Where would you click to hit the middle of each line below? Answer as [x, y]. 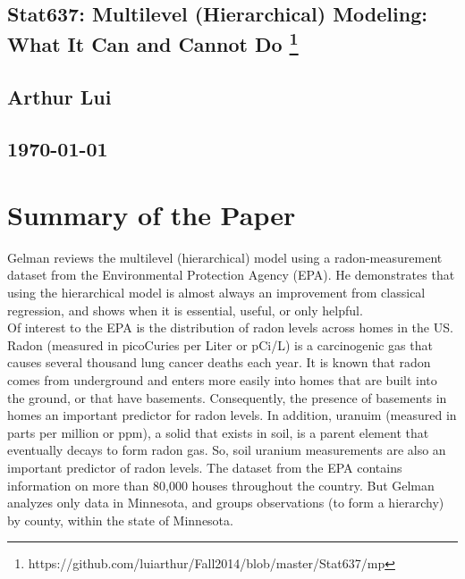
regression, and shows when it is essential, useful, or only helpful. [185, 310]
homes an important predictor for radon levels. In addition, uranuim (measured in [232, 415]
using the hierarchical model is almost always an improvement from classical [216, 293]
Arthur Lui [59, 96]
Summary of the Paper [152, 214]
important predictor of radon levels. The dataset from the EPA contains [205, 467]
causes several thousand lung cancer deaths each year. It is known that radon [219, 362]
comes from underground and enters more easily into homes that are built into [222, 380]
